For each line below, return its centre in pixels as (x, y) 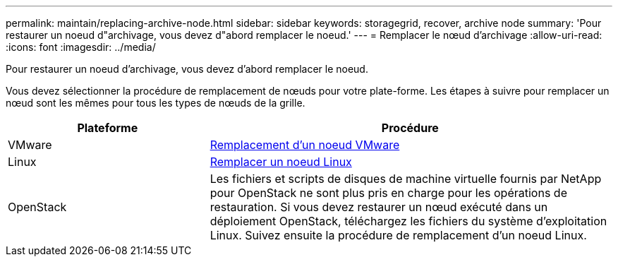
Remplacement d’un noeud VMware (305, 145)
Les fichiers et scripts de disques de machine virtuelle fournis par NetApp (406, 179)
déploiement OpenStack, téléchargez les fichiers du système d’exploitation (408, 221)
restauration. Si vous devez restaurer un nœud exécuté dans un (379, 207)
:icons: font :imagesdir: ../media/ (81, 47)
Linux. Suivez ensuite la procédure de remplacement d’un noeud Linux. (398, 235)
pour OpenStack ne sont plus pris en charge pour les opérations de (388, 193)
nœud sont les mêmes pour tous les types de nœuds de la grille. (156, 103)
